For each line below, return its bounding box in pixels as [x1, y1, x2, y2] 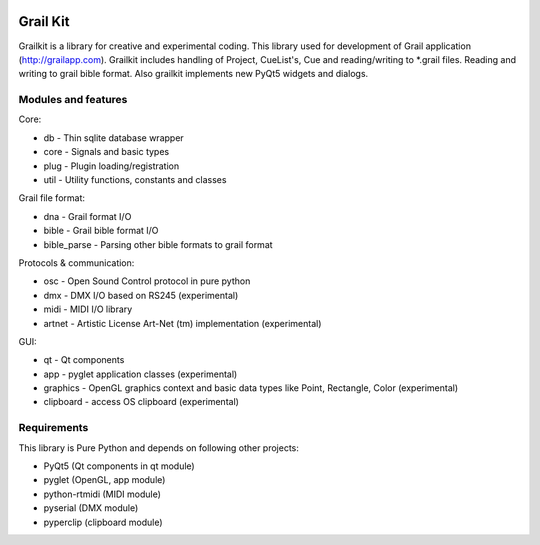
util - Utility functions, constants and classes [43, 174, 227, 185]
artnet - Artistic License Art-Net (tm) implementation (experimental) [43, 317, 322, 329]
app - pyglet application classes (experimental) [43, 368, 238, 380]
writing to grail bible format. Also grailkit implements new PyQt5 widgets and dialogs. [18, 68, 369, 80]
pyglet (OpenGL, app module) [43, 474, 166, 486]
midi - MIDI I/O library [43, 303, 133, 315]
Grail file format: [18, 192, 85, 204]
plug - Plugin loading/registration [43, 160, 180, 172]
